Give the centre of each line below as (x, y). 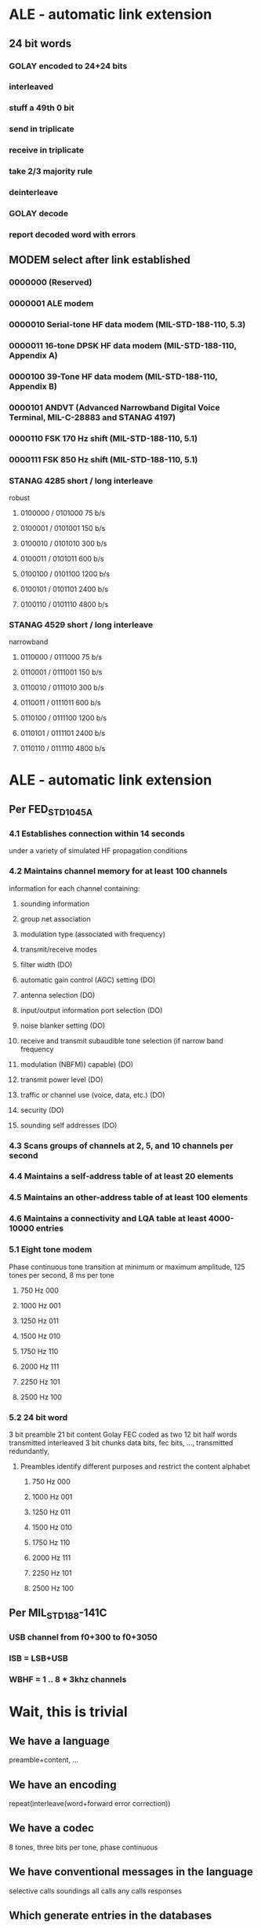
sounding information (54, 903)
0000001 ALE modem (51, 304)
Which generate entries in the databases (111, 1916)
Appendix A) (33, 355)
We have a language (60, 1740)
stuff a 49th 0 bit (42, 108)
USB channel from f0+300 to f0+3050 (83, 1637)
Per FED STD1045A (51, 810)
